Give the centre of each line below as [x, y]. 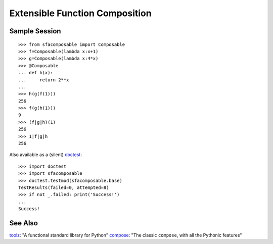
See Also [24, 223]
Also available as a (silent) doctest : [45, 155]
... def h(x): [36, 73]
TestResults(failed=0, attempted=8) [64, 187]
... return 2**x [44, 80]
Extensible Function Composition [80, 13]
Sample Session [35, 31]
